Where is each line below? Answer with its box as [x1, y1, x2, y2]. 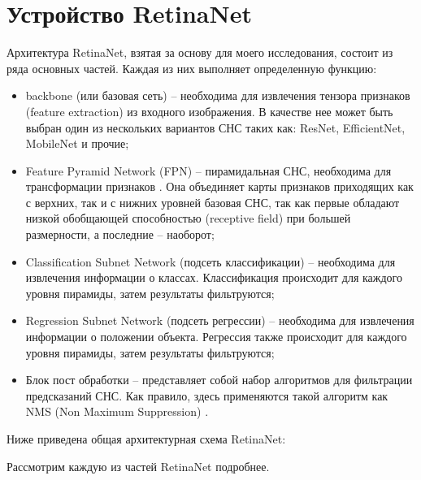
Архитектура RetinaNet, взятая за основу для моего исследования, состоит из [7, 44, 393, 61]
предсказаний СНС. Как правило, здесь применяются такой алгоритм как [25, 387, 388, 404]
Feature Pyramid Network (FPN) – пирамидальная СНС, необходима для [25, 162, 392, 179]
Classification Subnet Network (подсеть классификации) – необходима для [25, 253, 396, 270]
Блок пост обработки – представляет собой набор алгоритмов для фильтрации [25, 371, 413, 388]
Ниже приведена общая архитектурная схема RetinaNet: [7, 430, 286, 447]
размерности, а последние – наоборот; [25, 226, 215, 243]
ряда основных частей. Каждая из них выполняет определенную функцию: [7, 59, 377, 76]
